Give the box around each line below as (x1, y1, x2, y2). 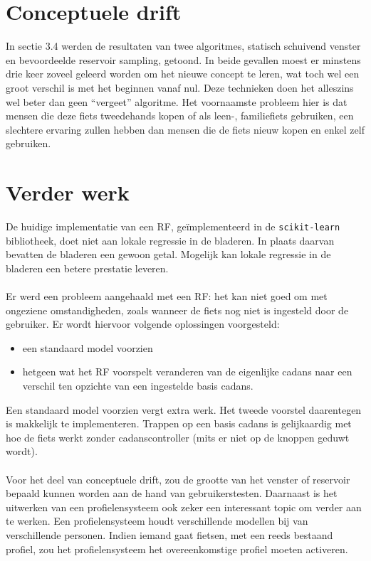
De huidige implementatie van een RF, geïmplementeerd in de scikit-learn (6, 219, 340, 233)
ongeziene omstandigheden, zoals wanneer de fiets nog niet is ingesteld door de (6, 302, 349, 317)
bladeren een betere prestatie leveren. (6, 260, 169, 275)
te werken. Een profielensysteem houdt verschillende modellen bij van (6, 513, 308, 528)
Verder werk (6, 178, 130, 207)
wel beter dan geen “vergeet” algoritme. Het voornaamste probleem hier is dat (6, 94, 348, 109)
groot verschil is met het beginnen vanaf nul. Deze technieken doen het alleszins (6, 80, 354, 95)
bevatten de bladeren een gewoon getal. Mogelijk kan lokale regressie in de (6, 247, 331, 262)
